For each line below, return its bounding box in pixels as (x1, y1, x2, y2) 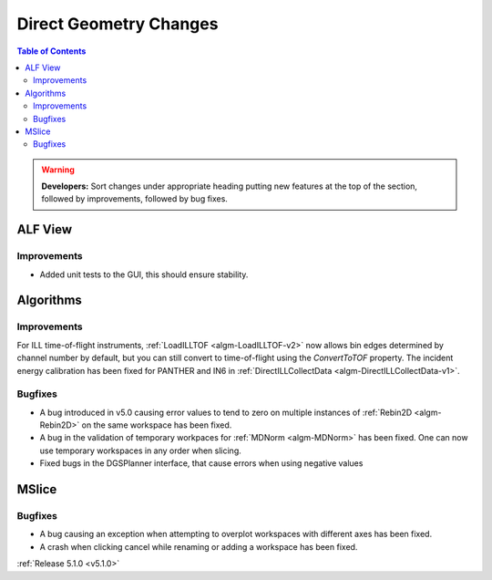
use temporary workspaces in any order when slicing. (39, 445, 241, 456)
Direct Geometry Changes (16, 14, 219, 34)
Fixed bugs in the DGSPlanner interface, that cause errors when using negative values (39, 458, 364, 469)
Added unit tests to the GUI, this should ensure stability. (39, 269, 249, 280)
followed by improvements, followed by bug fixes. (41, 193, 228, 204)
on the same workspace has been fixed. (81, 419, 232, 430)
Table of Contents (16, 46, 87, 57)
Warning (41, 164, 75, 175)
